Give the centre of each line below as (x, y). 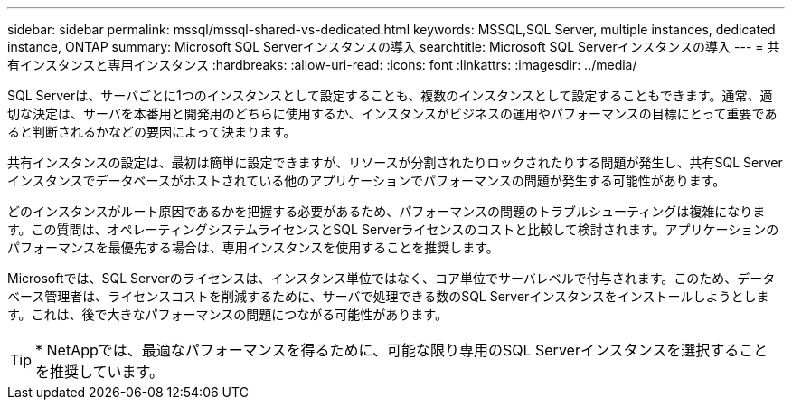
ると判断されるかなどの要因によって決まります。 (152, 132)
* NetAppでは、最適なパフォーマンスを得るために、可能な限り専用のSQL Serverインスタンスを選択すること (402, 350)
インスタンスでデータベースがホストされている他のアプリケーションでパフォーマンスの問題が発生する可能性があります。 (367, 180)
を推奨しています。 (99, 372)
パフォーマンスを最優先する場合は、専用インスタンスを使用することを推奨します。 (253, 247)
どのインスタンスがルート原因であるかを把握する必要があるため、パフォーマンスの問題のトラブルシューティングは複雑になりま (387, 211)
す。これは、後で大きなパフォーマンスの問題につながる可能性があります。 (227, 314)
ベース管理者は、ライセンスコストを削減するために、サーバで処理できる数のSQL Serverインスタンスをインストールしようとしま (388, 296)
